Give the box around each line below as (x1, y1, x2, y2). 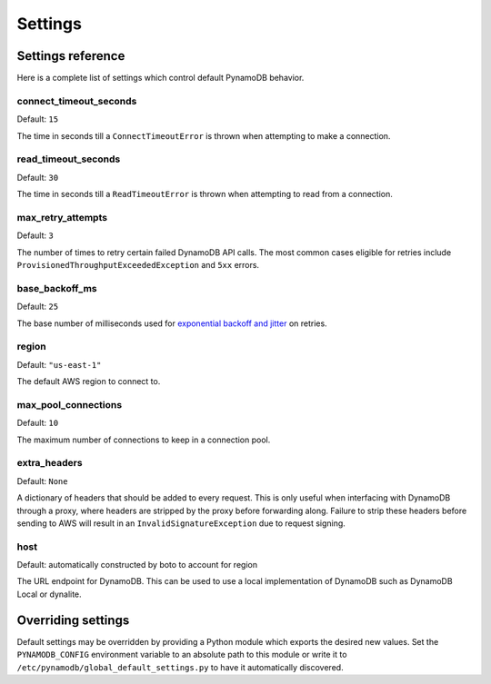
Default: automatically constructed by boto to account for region (16, 560, 258, 570)
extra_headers (16, 457, 83, 470)
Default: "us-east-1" (16, 359, 102, 370)
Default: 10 (16, 418, 59, 429)
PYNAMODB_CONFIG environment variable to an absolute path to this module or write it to (16, 649, 347, 660)
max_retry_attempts (16, 211, 108, 223)
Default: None (16, 475, 68, 486)
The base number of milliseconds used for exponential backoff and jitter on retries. (16, 318, 327, 329)
